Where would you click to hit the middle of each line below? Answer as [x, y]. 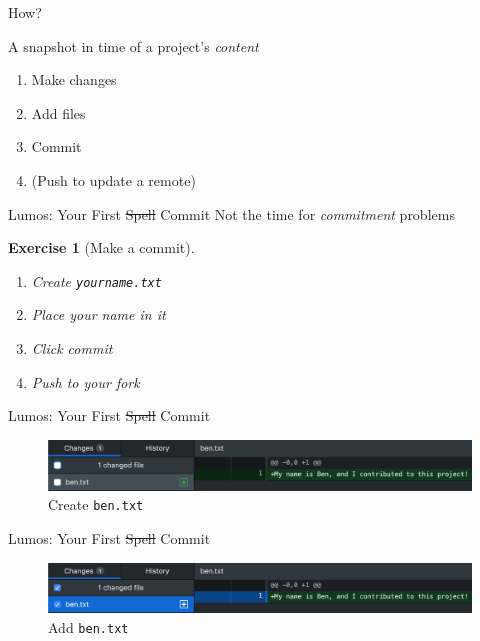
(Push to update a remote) [113, 179]
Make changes [74, 79]
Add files [58, 112]
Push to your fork [85, 381]
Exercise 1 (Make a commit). [101, 247]
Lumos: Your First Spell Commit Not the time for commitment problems [231, 213]
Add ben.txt [88, 627]
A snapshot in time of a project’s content [133, 45]
